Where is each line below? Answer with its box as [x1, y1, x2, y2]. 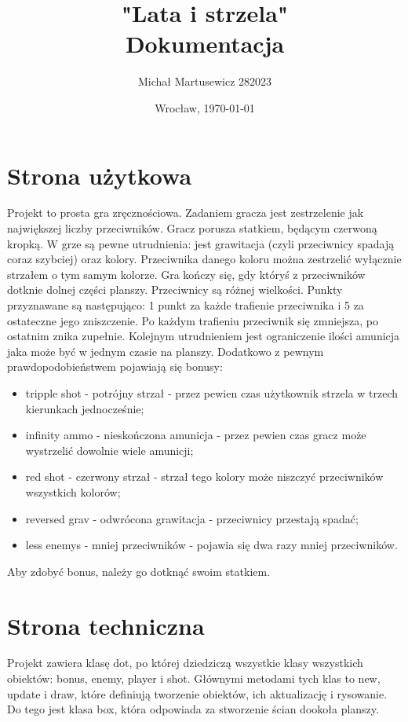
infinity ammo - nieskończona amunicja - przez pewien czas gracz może [25, 427, 366, 443]
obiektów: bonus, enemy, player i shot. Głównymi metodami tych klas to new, [7, 670, 381, 687]
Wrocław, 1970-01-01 [155, 99, 255, 115]
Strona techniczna [7, 609, 205, 641]
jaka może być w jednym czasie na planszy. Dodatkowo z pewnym [7, 343, 324, 359]
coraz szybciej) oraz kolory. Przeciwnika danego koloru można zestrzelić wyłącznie [7, 251, 402, 267]
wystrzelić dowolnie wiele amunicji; [25, 442, 194, 458]
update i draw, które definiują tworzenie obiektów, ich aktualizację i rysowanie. [7, 685, 388, 702]
